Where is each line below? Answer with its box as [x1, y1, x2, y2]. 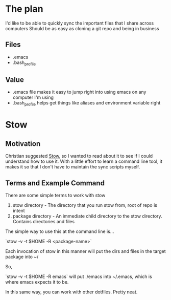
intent [12, 207, 25, 213]
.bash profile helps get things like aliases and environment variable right [12, 100, 161, 108]
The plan [5, 3, 43, 15]
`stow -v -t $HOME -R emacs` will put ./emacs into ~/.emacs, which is [5, 273, 152, 280]
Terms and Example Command [5, 179, 105, 187]
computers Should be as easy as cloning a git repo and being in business [5, 25, 159, 31]
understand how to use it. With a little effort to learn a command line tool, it [5, 158, 162, 164]
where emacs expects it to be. [5, 278, 69, 285]
